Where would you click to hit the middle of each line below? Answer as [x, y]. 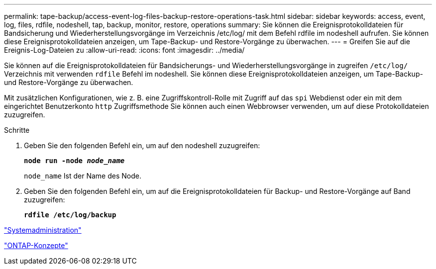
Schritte [17, 130]
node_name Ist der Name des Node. [83, 176]
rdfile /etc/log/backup [70, 215]
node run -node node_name [74, 161]
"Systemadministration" [43, 230]
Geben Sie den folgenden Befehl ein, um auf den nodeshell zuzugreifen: [142, 145]
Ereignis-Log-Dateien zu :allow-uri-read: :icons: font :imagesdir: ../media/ [124, 50]
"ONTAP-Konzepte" [36, 245]
